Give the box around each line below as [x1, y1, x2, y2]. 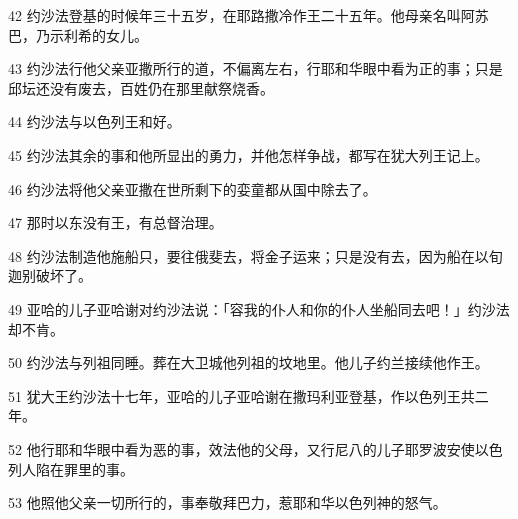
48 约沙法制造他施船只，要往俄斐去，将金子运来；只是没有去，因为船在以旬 [8, 245, 503, 266]
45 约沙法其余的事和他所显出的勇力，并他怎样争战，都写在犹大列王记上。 [8, 144, 489, 165]
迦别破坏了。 [8, 265, 92, 286]
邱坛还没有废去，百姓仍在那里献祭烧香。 [8, 77, 274, 98]
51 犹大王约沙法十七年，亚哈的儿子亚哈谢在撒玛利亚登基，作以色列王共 [8, 385, 475, 406]
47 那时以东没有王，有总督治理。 [8, 212, 223, 233]
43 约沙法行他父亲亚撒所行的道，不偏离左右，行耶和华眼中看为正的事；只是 [8, 58, 503, 79]
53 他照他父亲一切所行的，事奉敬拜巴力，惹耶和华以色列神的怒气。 [8, 492, 447, 513]
